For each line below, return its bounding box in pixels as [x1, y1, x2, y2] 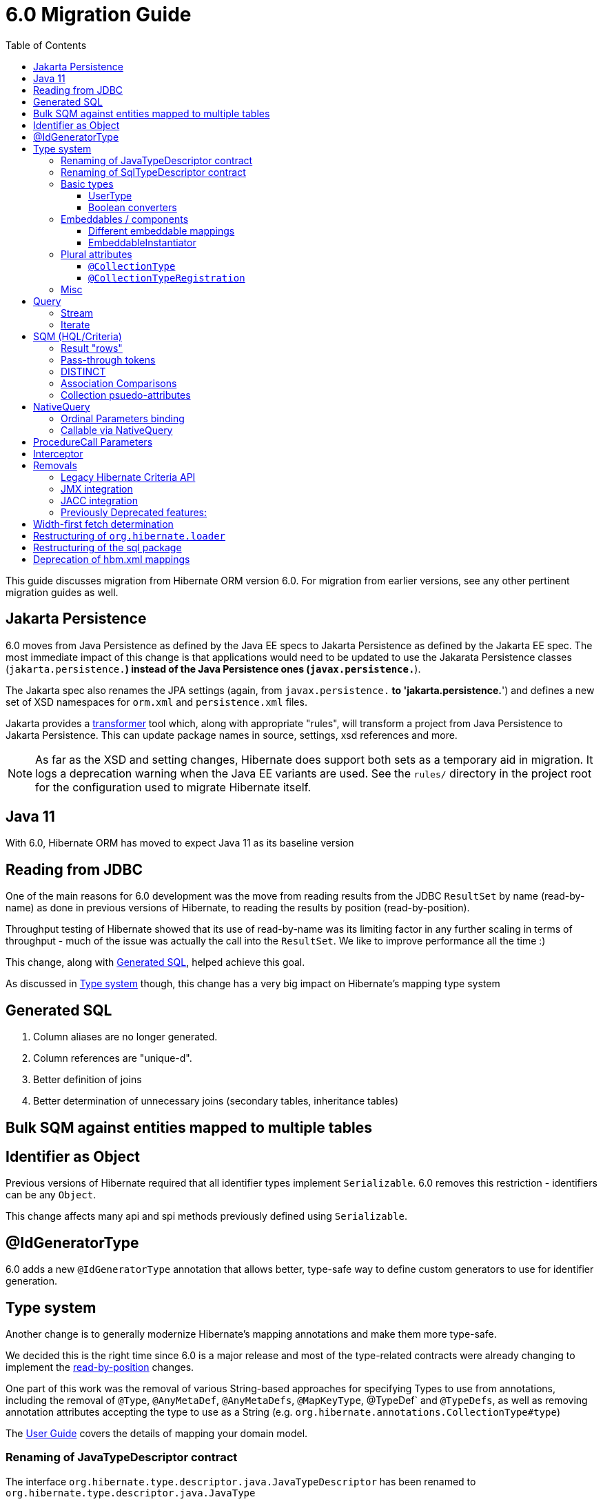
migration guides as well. [6, 586, 119, 598]
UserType [88, 189, 132, 201]
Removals [33, 459, 77, 471]
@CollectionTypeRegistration [88, 272, 245, 284]
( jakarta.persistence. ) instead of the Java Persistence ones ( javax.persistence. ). [6, 662, 421, 675]
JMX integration [61, 482, 133, 495]
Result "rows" [61, 342, 123, 354]
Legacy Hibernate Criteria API [61, 471, 196, 483]
